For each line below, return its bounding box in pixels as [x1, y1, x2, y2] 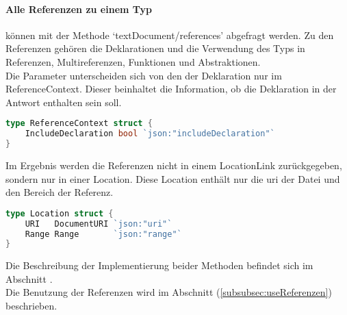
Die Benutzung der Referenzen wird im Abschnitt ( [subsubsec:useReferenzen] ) [5, 285, 332, 299]
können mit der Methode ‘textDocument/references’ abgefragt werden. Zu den [5, 27, 334, 42]
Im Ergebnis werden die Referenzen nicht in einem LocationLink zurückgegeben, [5, 157, 342, 172]
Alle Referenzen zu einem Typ [5, 1, 152, 16]
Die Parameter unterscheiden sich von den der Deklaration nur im [5, 68, 282, 82]
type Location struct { [5, 208, 114, 218]
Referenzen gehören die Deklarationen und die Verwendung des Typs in [5, 41, 305, 55]
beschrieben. [5, 299, 57, 313]
